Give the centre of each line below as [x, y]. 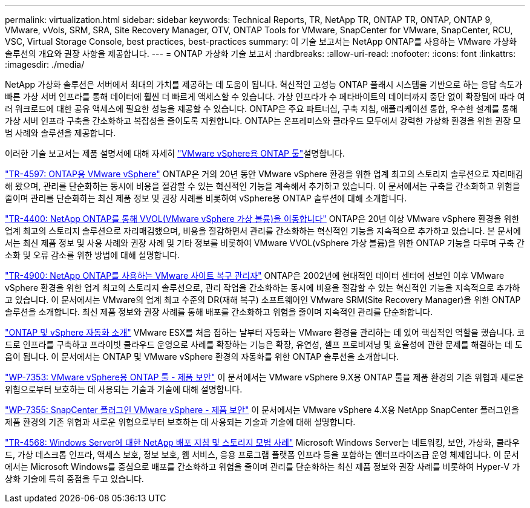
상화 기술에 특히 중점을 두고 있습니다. [74, 479]
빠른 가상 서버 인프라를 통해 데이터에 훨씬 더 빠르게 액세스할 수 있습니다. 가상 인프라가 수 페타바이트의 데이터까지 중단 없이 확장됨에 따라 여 [265, 96]
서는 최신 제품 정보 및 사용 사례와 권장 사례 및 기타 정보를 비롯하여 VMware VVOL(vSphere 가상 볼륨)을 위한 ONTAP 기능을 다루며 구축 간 [265, 243]
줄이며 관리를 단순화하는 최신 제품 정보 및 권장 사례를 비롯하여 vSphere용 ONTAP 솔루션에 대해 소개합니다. [206, 198]
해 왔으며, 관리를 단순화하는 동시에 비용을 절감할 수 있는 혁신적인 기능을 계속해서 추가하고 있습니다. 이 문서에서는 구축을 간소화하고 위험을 [263, 186]
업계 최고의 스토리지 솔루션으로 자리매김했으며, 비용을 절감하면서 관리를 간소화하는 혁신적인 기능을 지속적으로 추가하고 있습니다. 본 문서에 [263, 231]
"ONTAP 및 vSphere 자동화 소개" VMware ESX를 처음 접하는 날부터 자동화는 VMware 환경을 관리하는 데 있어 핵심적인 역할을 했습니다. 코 [265, 332]
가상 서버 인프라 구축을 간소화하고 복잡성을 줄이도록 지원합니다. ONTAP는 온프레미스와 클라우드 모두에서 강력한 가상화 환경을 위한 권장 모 [263, 121]
